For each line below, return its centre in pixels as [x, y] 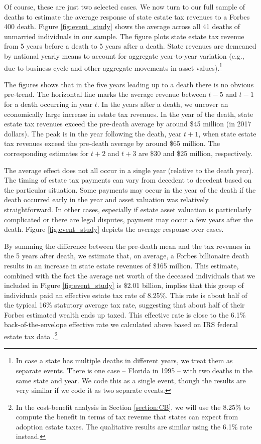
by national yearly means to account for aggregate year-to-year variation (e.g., [124, 55]
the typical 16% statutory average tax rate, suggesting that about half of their [124, 305]
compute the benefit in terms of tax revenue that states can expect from [127, 417]
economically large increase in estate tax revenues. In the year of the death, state [129, 114]
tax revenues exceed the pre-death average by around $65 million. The [112, 143]
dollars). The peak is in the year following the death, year [93, 133]
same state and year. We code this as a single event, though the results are [131, 380]
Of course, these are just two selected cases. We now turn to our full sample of [125, 7]
